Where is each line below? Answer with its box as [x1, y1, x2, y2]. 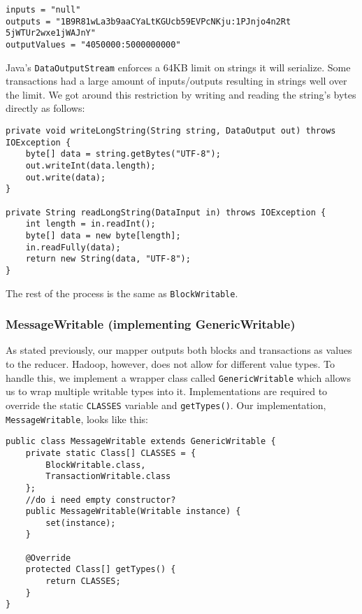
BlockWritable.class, [45, 459, 146, 470]
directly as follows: [6, 101, 85, 115]
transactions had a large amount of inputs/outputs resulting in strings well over [6, 73, 347, 88]
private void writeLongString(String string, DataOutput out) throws [6, 126, 336, 136]
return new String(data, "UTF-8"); [25, 254, 191, 264]
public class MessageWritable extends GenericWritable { [6, 436, 276, 447]
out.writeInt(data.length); [25, 161, 156, 171]
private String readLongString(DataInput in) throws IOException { [6, 207, 326, 217]
